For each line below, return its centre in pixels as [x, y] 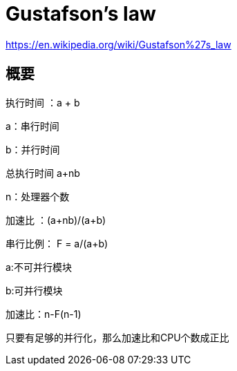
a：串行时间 [32, 126]
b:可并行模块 [34, 290]
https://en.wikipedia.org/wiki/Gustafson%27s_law [118, 44]
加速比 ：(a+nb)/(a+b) [56, 220]
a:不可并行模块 [39, 267]
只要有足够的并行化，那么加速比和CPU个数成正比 [117, 337]
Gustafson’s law [81, 14]
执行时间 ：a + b [43, 102]
